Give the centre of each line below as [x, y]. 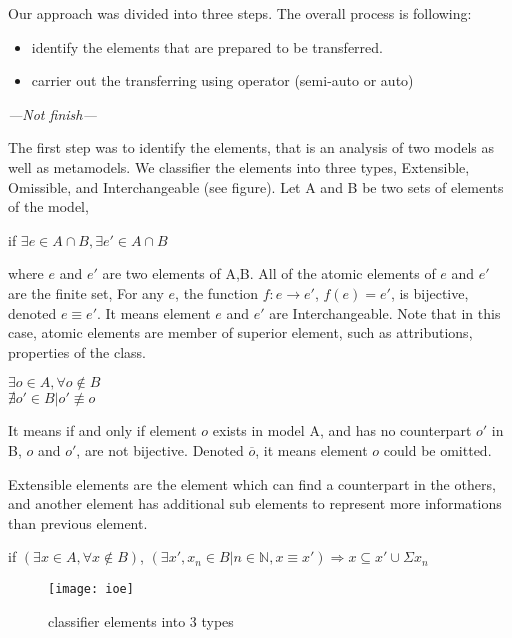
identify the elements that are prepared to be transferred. [207, 46]
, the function [216, 292]
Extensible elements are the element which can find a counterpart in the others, [252, 483]
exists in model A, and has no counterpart [342, 430]
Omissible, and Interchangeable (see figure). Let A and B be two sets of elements [256, 186]
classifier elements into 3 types [141, 620]
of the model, [48, 206]
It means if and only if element [102, 430]
